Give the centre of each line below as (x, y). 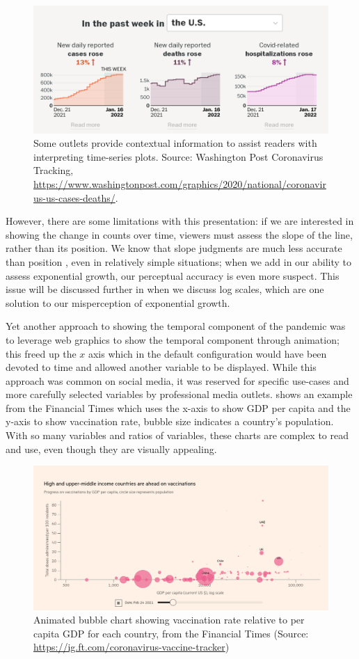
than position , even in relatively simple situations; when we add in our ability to (179, 261)
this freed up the (41, 353)
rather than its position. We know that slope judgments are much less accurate (174, 248)
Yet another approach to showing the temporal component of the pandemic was (176, 326)
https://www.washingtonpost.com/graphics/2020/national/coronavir (180, 183)
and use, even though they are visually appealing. (111, 448)
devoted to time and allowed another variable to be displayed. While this (161, 367)
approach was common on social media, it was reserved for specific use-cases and (177, 380)
